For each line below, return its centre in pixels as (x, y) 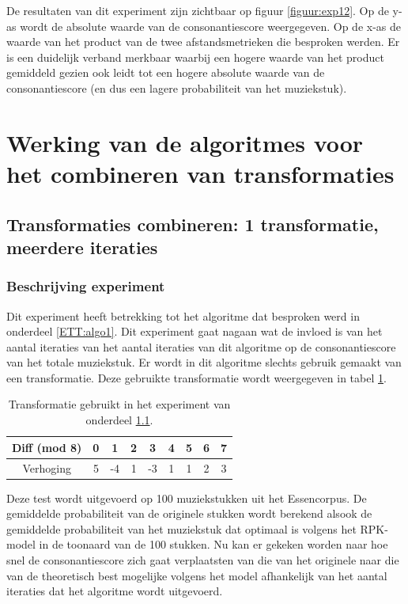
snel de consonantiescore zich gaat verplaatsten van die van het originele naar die (203, 559)
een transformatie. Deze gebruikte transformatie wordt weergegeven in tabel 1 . (196, 377)
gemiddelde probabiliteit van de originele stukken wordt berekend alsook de (189, 513)
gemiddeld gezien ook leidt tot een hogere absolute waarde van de (166, 72)
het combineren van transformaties (200, 173)
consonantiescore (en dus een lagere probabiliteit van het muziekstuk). (177, 87)
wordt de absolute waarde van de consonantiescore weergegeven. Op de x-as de (211, 26)
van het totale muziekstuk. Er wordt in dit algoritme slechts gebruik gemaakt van (204, 362)
